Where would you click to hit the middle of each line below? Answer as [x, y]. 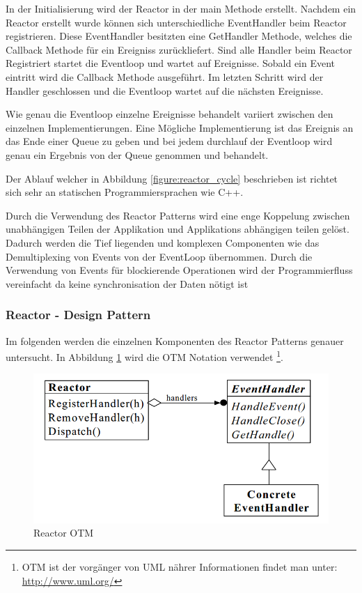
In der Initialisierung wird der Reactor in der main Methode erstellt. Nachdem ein [181, 8]
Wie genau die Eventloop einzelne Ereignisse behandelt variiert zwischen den [170, 114]
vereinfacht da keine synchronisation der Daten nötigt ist [127, 283]
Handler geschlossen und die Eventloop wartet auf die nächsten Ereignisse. [165, 90]
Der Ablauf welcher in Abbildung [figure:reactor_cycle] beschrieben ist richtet [172, 178]
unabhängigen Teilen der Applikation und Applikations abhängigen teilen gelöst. [178, 229]
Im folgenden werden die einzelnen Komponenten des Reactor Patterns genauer [175, 340]
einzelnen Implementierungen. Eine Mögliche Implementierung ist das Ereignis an [180, 127]
